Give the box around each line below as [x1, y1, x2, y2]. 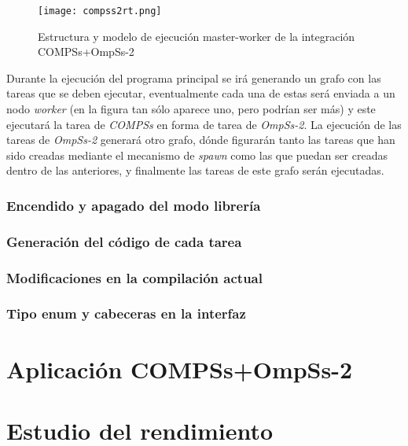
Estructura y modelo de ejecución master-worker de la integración [38, 28, 355, 44]
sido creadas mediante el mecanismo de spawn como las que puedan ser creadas [6, 146, 388, 163]
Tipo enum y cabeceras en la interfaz [6, 304, 246, 323]
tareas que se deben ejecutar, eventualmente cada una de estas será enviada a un [6, 85, 395, 101]
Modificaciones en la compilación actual [6, 267, 263, 287]
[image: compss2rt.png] [38, 6, 162, 17]
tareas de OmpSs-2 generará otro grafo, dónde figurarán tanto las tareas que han [6, 131, 395, 148]
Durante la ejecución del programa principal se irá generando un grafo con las [6, 69, 381, 86]
